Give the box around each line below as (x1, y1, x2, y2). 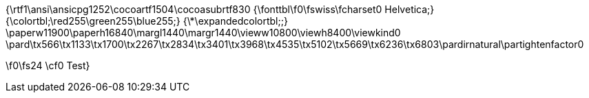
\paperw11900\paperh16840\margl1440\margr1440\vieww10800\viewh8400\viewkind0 (6, 27, 401, 38)
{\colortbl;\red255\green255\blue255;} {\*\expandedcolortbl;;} (6, 15, 288, 27)
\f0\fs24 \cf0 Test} (6, 60, 90, 71)
